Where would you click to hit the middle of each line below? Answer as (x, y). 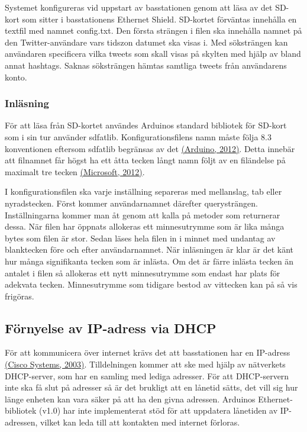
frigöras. (20, 296)
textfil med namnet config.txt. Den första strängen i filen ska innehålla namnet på (153, 30)
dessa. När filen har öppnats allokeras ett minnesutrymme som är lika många (145, 226)
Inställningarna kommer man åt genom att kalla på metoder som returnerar (143, 215)
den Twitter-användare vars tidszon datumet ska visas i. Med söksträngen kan (146, 42)
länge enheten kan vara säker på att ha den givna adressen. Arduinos (130, 399)
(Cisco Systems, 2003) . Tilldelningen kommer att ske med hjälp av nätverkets (145, 364)
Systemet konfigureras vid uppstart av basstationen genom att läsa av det (139, 7)
